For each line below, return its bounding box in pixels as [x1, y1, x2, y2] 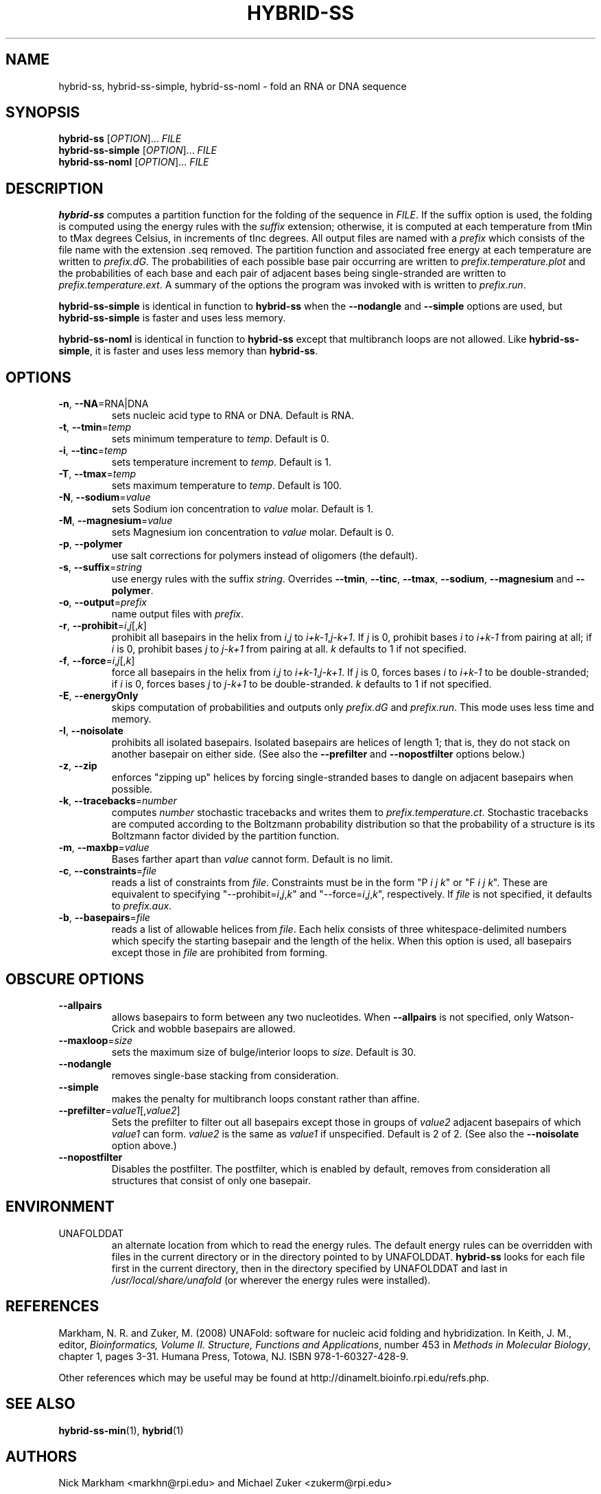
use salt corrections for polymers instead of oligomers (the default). [111, 550, 418, 562]
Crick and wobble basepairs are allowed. [111, 1022, 296, 1034]
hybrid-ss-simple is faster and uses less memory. [58, 312, 286, 324]
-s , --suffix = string [58, 561, 142, 574]
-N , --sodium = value [58, 491, 151, 503]
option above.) [111, 1139, 177, 1151]
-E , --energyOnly [58, 690, 139, 702]
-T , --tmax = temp [58, 468, 137, 480]
